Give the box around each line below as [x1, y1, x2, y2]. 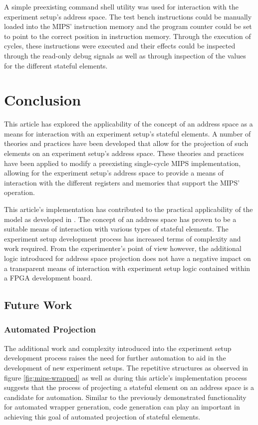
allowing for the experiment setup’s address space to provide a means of [4, 167, 224, 178]
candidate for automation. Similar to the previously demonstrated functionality [4, 391, 247, 402]
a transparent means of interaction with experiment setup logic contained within [4, 262, 251, 273]
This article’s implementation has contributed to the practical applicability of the [4, 204, 253, 214]
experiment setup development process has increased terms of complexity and [4, 233, 241, 243]
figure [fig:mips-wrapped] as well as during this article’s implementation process [4, 372, 247, 382]
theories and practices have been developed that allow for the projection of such [4, 138, 249, 148]
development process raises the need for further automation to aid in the [4, 352, 226, 363]
